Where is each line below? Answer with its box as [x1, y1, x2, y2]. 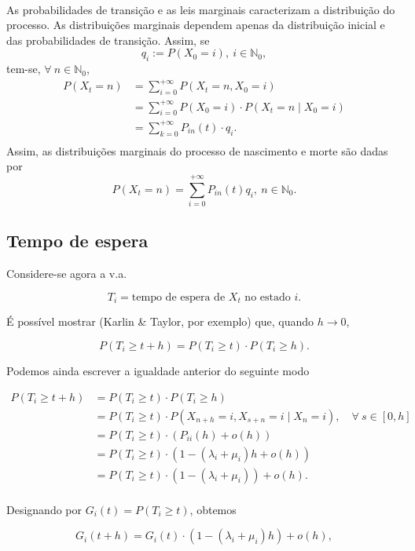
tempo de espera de [131, 291, 226, 303]
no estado [244, 291, 291, 303]
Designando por [6, 501, 82, 517]
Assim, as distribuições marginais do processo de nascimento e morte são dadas [6, 142, 388, 159]
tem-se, [6, 60, 41, 77]
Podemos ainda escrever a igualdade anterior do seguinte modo [6, 362, 310, 378]
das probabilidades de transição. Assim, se [6, 31, 210, 48]
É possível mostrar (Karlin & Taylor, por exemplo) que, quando [6, 313, 314, 330]
